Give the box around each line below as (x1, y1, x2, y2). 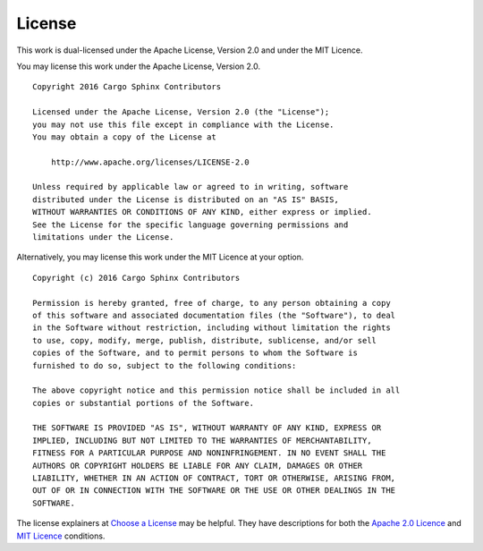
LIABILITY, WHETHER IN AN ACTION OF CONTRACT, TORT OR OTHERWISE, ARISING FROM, (32, 473, 396, 483)
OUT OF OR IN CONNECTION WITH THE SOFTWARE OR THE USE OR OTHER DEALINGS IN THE (32, 486, 396, 496)
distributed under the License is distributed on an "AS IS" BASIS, (32, 194, 339, 205)
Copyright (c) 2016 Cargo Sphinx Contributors (32, 273, 241, 283)
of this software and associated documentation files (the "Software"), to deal (32, 309, 396, 320)
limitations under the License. (32, 233, 174, 242)
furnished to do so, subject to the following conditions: (32, 360, 297, 370)
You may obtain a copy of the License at (32, 131, 216, 142)
